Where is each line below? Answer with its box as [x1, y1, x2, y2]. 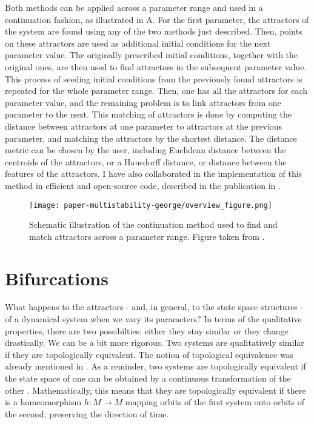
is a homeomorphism [5, 396, 82, 408]
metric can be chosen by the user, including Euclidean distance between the [5, 144, 286, 156]
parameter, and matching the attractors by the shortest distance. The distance [5, 131, 297, 144]
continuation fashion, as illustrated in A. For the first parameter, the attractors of [5, 13, 309, 25]
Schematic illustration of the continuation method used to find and [29, 218, 278, 231]
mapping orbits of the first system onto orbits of [125, 396, 305, 408]
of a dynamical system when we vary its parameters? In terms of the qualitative [5, 313, 302, 325]
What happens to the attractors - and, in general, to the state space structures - [5, 300, 304, 313]
